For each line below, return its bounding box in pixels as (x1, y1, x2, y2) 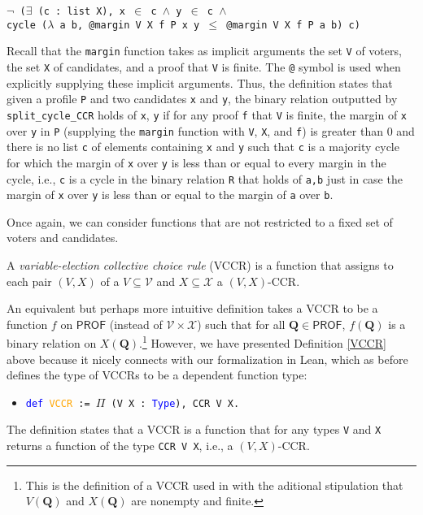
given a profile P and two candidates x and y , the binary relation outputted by (7, 90, 398, 107)
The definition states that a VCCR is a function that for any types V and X (7, 421, 382, 438)
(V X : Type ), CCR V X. (111, 397, 240, 409)
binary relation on (7, 335, 97, 352)
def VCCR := (25, 397, 90, 409)
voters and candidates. (7, 229, 119, 246)
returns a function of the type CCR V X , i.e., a (7, 437, 233, 454)
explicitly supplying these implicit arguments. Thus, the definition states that (7, 74, 393, 91)
